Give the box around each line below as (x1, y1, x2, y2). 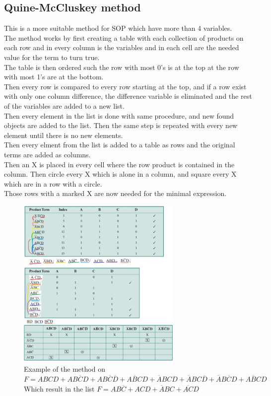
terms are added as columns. (4, 149, 91, 159)
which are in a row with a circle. (4, 178, 102, 189)
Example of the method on (24, 364, 105, 374)
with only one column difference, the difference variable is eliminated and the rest (4, 91, 252, 101)
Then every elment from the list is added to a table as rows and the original (4, 139, 235, 150)
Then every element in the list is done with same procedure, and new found (4, 110, 234, 121)
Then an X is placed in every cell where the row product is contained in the (4, 159, 235, 169)
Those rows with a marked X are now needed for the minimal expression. (4, 188, 227, 198)
